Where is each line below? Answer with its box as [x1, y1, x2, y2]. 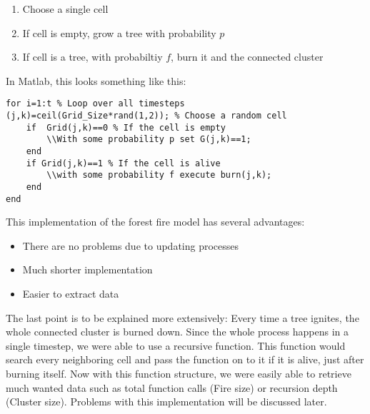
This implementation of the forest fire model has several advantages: [6, 214, 305, 229]
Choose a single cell [22, 1, 109, 16]
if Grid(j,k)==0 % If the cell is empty [26, 122, 226, 133]
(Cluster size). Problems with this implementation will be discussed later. [6, 394, 327, 409]
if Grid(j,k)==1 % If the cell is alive [26, 158, 221, 168]
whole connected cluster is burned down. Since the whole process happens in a [6, 324, 349, 339]
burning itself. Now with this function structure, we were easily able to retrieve [6, 366, 351, 381]
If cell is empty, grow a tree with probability [22, 25, 216, 40]
